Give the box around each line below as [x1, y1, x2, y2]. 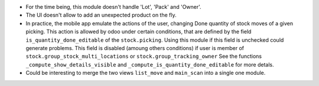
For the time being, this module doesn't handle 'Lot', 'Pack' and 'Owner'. [25, 4, 201, 10]
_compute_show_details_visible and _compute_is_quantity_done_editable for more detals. [25, 61, 274, 68]
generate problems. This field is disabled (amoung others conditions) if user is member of [25, 44, 245, 51]
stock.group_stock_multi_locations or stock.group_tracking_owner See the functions [25, 53, 262, 60]
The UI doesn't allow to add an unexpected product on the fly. [25, 12, 177, 19]
